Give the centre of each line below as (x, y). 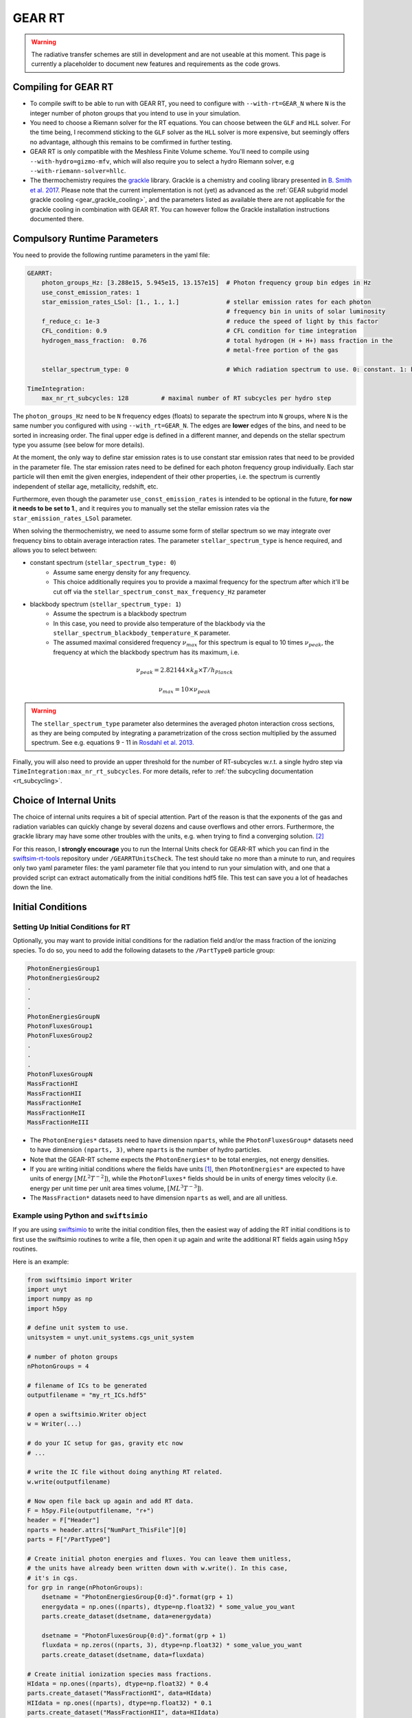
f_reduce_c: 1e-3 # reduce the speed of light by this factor (210, 321)
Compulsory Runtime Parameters (85, 238)
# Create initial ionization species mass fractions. (119, 1674)
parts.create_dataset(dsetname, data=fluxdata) (123, 1655)
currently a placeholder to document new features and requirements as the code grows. (156, 64)
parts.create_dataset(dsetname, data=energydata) (127, 1616)
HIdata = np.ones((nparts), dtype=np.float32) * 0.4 (118, 1683)
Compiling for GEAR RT (63, 87)
